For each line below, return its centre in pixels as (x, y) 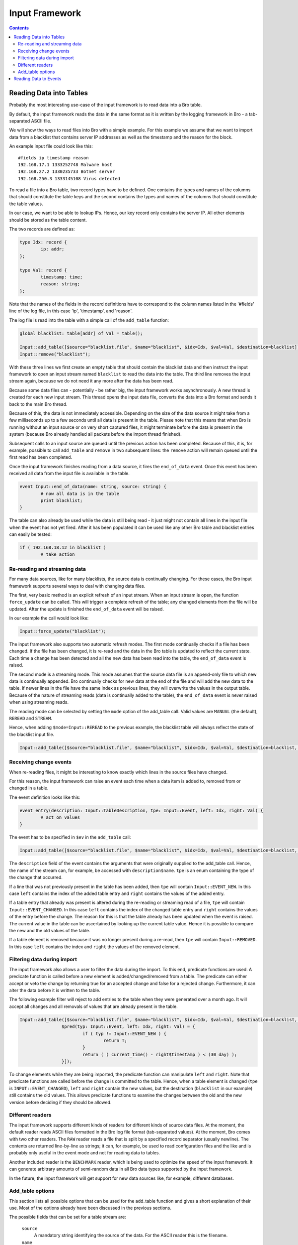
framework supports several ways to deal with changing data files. (77, 586)
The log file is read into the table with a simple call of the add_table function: (89, 320)
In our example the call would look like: (49, 618)
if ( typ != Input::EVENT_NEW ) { (124, 1034)
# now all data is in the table (80, 494)
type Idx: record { (43, 242)
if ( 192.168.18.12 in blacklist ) (63, 548)
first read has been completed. (41, 457)
